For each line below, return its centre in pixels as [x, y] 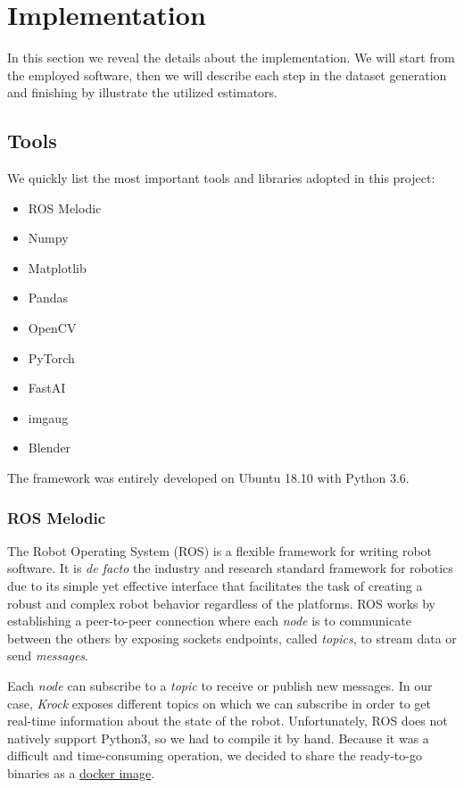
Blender [50, 448]
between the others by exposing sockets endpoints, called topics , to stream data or [232, 638]
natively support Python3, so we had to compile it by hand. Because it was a [218, 738]
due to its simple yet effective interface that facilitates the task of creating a [215, 586]
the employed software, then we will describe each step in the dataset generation [227, 75]
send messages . [48, 655]
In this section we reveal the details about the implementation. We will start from [231, 58]
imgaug [48, 417]
